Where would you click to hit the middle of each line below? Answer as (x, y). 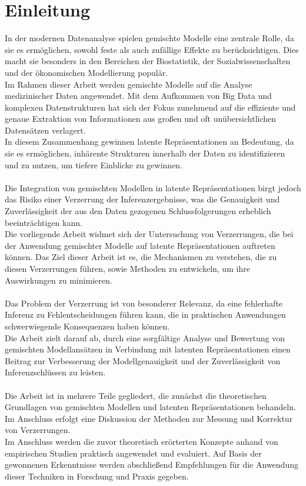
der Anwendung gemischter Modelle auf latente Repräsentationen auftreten (140, 245)
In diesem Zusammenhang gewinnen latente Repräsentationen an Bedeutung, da (149, 142)
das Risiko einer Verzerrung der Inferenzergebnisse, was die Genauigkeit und (142, 199)
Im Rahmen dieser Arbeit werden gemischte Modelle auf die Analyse (129, 84)
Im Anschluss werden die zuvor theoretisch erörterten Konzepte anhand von (142, 441)
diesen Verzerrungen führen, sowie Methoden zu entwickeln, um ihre (127, 268)
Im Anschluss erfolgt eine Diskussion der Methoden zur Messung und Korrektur (149, 418)
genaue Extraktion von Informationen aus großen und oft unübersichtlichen (141, 119)
